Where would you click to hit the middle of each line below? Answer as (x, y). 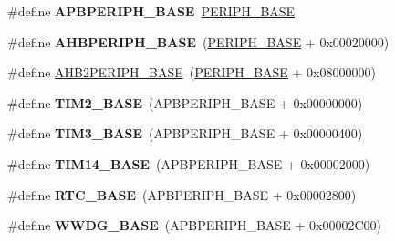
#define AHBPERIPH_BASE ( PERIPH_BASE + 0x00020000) (198, 41)
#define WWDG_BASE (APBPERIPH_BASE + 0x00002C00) (194, 225)
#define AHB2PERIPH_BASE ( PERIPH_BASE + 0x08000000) (192, 72)
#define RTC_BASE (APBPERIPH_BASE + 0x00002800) (182, 194)
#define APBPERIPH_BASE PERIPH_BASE (151, 11)
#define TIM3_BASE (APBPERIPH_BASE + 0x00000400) (185, 133)
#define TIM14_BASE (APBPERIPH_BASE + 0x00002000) (189, 163)
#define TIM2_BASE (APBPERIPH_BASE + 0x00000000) (185, 102)
